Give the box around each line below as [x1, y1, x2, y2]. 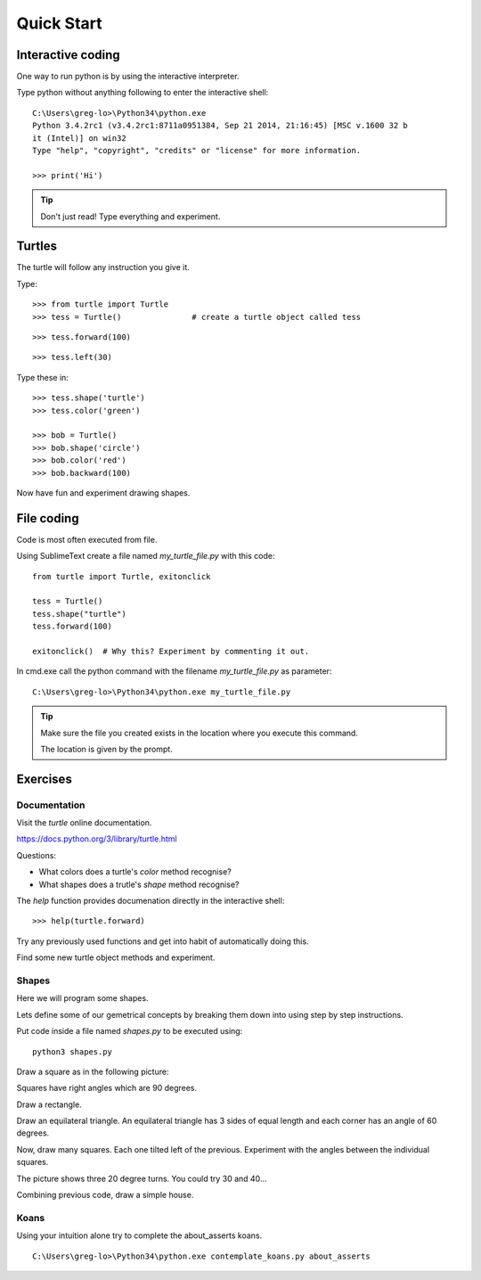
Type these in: [16, 372, 69, 382]
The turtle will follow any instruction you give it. [16, 262, 191, 273]
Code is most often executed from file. [16, 534, 158, 545]
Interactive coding [16, 47, 120, 62]
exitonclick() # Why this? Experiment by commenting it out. [32, 646, 310, 656]
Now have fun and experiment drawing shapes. [16, 487, 191, 498]
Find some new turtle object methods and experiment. [16, 952, 216, 963]
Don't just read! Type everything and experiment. [40, 210, 221, 222]
